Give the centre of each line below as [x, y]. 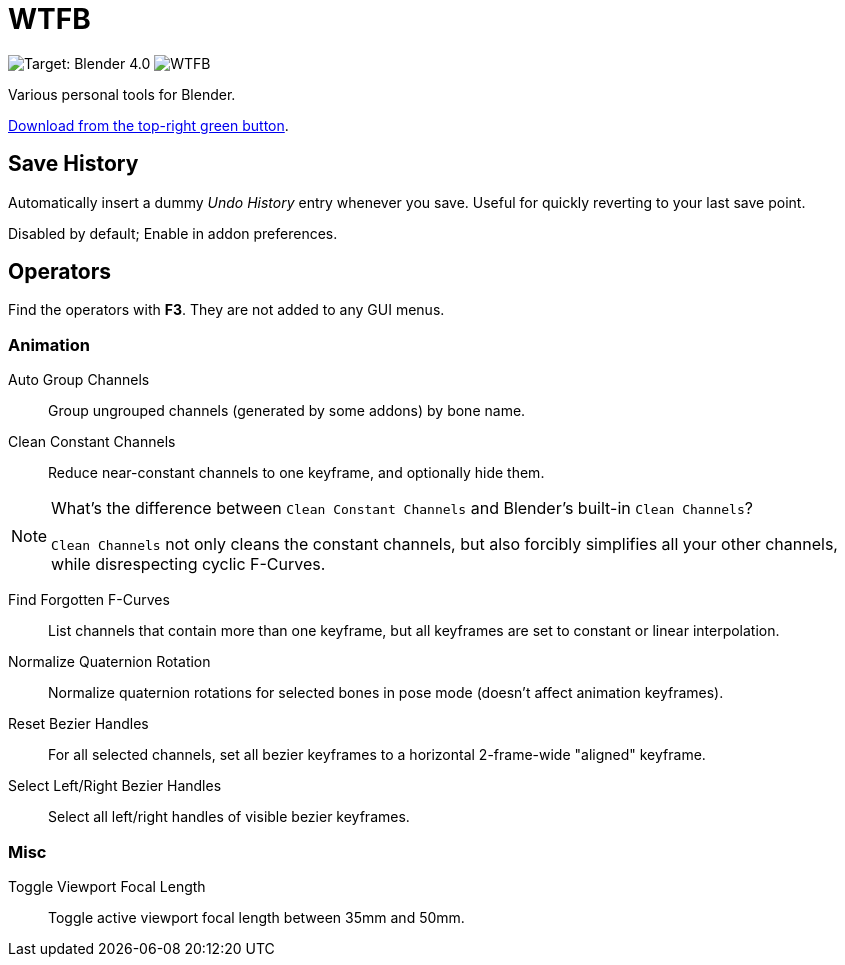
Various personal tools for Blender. [122, 94]
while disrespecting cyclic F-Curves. [188, 564]
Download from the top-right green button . [148, 125]
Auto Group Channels [79, 380]
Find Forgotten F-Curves [89, 600]
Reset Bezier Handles [78, 724]
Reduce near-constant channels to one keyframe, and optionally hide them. [296, 473]
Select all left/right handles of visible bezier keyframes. [229, 817]
